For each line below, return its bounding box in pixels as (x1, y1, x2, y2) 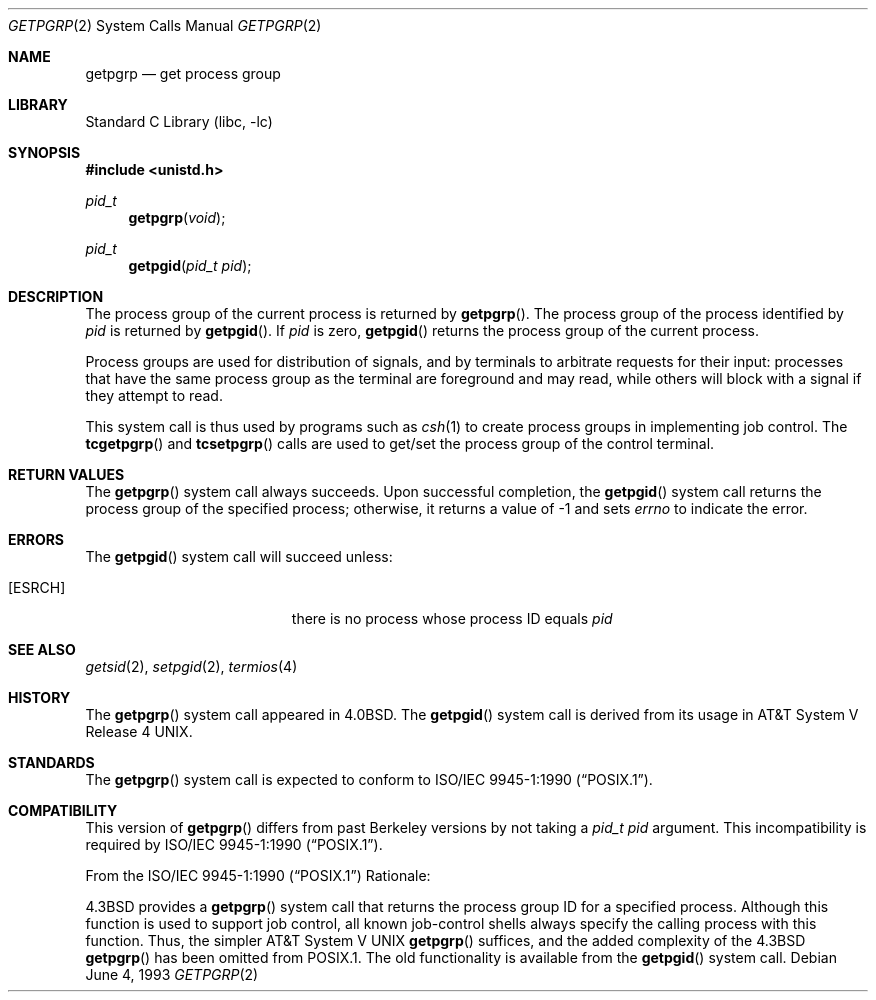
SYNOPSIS (8, 144, 81, 161)
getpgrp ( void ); (128, 209, 226, 226)
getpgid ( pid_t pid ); (128, 257, 252, 274)
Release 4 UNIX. (85, 723, 193, 740)
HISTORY (8, 689, 71, 706)
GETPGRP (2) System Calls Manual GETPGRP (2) (8, 17, 322, 34)
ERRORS (8, 531, 65, 548)
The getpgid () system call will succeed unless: (85, 548, 393, 565)
